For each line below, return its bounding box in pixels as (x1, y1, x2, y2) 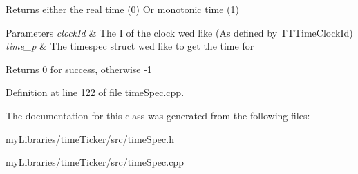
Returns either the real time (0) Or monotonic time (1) (6, 2, 239, 16)
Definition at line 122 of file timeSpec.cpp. (6, 85, 185, 99)
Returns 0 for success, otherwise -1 (6, 61, 152, 76)
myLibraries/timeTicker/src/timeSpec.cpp (6, 155, 184, 169)
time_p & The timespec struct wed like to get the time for (6, 39, 254, 53)
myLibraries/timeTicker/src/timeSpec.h (6, 131, 174, 146)
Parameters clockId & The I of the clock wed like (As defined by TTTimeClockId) (6, 25, 353, 39)
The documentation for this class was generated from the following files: (6, 108, 310, 122)
